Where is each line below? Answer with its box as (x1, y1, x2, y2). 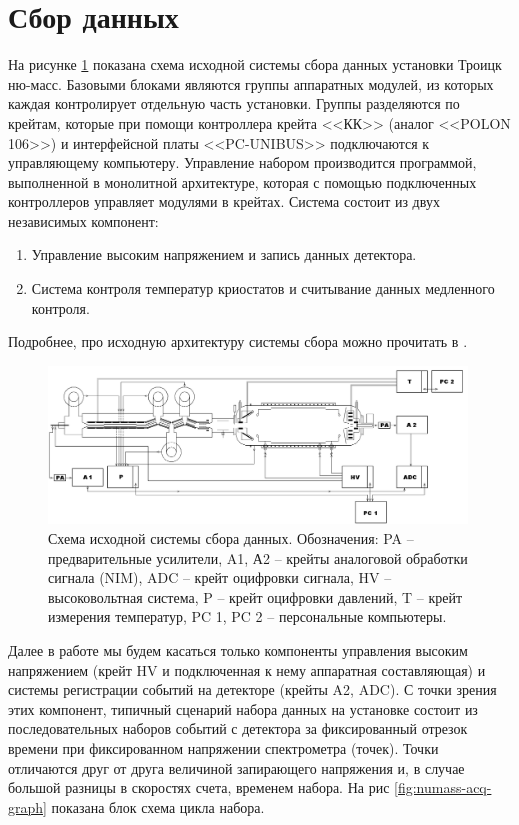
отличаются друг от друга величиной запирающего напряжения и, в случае (8, 757, 465, 778)
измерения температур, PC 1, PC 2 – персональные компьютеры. (48, 606, 447, 627)
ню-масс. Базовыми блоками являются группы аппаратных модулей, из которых (8, 73, 494, 94)
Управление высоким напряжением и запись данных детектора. (31, 244, 417, 265)
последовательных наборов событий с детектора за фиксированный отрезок (8, 718, 468, 739)
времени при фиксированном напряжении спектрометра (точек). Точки (8, 738, 439, 758)
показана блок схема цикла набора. (51, 796, 265, 817)
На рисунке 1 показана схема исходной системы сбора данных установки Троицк (8, 54, 502, 75)
